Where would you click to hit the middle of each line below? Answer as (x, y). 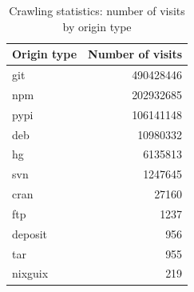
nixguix (30, 273)
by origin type (97, 26)
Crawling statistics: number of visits (97, 10)
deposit (30, 233)
